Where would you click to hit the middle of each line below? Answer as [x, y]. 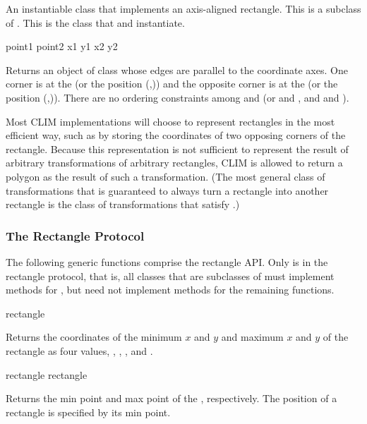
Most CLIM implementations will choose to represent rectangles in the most [170, 121]
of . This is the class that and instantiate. [95, 22]
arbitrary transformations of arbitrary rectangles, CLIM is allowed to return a [174, 163]
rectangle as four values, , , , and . [79, 350]
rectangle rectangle [47, 374]
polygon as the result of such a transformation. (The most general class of [166, 176]
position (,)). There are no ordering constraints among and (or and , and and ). [178, 97]
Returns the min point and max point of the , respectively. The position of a [172, 398]
